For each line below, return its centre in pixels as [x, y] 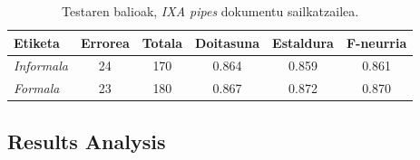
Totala [162, 42]
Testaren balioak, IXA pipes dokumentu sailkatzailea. [210, 11]
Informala [41, 66]
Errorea [105, 42]
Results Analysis [87, 141]
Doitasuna [228, 42]
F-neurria [376, 42]
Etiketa [37, 42]
